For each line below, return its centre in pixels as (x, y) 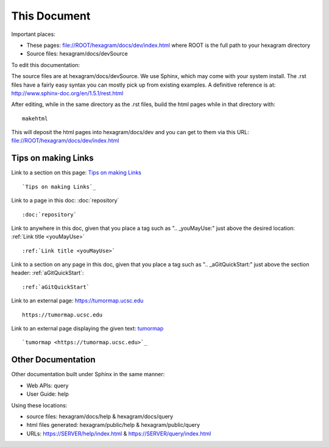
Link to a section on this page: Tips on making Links (76, 173)
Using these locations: (39, 405)
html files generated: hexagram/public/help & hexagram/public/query (113, 425)
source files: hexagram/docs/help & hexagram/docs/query (100, 416)
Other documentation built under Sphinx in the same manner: (88, 374)
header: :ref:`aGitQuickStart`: (48, 273)
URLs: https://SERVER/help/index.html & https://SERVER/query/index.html (119, 434)
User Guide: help (48, 394)
